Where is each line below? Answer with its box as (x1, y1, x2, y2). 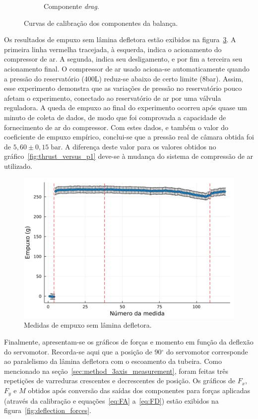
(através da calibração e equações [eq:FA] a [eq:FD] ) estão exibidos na (4, 395, 219, 406)
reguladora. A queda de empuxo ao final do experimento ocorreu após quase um (4, 102, 247, 113)
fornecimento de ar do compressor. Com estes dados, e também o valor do (4, 122, 229, 132)
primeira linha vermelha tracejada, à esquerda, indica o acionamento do (4, 44, 222, 54)
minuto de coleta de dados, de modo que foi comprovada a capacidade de (4, 112, 226, 122)
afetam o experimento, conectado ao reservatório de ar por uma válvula (4, 92, 221, 103)
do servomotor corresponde (166, 346, 248, 356)
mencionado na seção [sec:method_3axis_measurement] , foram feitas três (4, 365, 229, 376)
